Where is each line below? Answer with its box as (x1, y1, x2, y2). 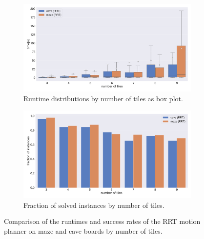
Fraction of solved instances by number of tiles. (23, 200, 164, 210)
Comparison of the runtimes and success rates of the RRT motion (4, 216, 201, 226)
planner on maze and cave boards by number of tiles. (4, 225, 163, 236)
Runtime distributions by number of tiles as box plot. (23, 93, 183, 103)
